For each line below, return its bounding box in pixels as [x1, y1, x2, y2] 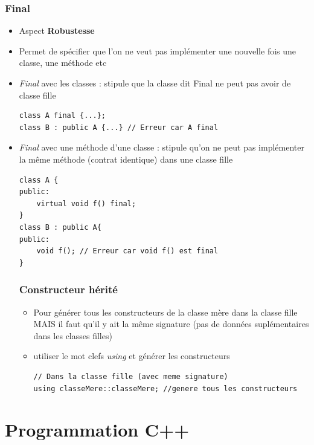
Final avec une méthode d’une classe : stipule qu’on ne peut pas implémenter [19, 141, 304, 154]
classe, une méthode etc [19, 56, 107, 69]
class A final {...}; [19, 111, 106, 120]
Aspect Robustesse [19, 24, 95, 37]
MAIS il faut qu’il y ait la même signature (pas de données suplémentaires [33, 317, 309, 330]
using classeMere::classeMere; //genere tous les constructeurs [33, 384, 298, 393]
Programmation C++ [5, 417, 190, 442]
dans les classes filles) [33, 329, 112, 342]
